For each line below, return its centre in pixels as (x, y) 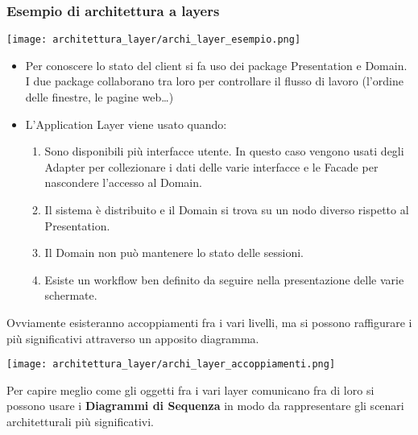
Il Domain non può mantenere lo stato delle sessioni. (174, 253)
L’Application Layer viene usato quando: (126, 124)
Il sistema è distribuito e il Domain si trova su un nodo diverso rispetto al (227, 210)
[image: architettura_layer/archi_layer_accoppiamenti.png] (171, 365)
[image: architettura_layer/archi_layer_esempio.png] (154, 40)
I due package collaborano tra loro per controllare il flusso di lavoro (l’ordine (214, 81)
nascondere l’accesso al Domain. (123, 182)
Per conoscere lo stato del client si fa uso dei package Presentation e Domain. (216, 65)
